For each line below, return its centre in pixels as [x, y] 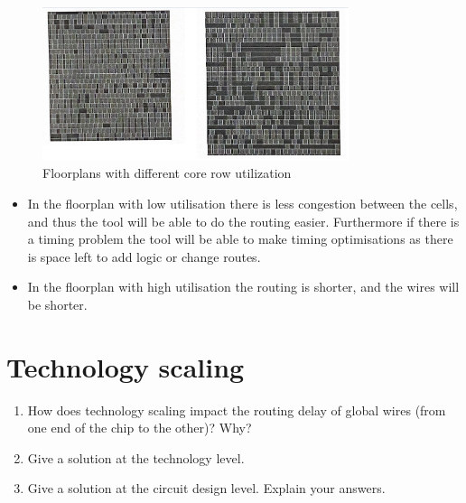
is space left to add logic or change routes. [144, 256]
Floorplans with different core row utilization [167, 173]
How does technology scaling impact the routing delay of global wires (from [237, 410]
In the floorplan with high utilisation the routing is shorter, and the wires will [243, 287]
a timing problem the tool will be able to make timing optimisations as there [240, 239]
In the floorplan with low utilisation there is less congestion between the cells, [242, 203]
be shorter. [57, 304]
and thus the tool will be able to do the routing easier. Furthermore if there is [243, 221]
